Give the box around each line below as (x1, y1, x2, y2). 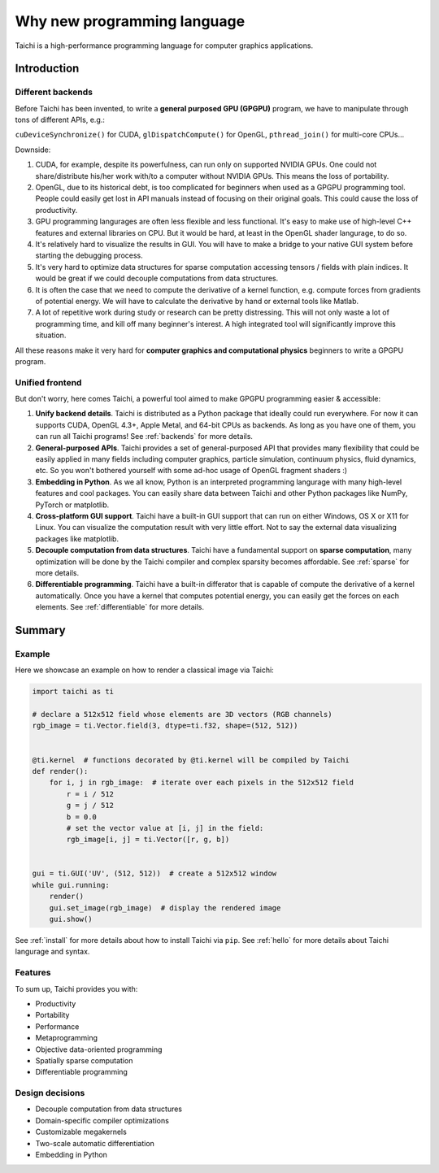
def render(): (32, 767, 89, 775)
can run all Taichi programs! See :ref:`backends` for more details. (35, 432, 254, 441)
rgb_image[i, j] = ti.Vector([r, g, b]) (66, 835, 230, 845)
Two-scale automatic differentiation (35, 1138, 154, 1148)
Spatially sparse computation (35, 1055, 133, 1065)
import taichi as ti (32, 687, 114, 697)
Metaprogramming (35, 1033, 98, 1043)
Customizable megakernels (35, 1127, 128, 1137)
